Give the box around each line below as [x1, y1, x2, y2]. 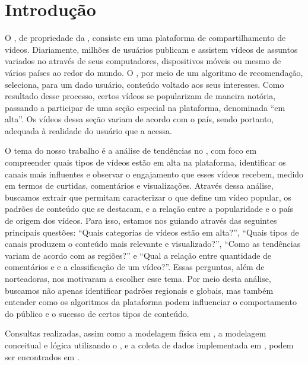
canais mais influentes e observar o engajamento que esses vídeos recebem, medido [5, 167, 304, 180]
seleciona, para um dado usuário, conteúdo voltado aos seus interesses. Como [5, 78, 284, 90]
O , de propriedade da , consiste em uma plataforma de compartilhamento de [5, 31, 286, 44]
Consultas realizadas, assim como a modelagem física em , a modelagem [5, 327, 266, 339]
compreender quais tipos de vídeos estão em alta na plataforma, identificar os [5, 156, 286, 169]
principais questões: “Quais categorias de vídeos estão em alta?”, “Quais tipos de [5, 226, 299, 238]
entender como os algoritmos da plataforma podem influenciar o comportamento [5, 296, 297, 308]
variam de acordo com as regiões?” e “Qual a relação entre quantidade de [5, 249, 272, 261]
